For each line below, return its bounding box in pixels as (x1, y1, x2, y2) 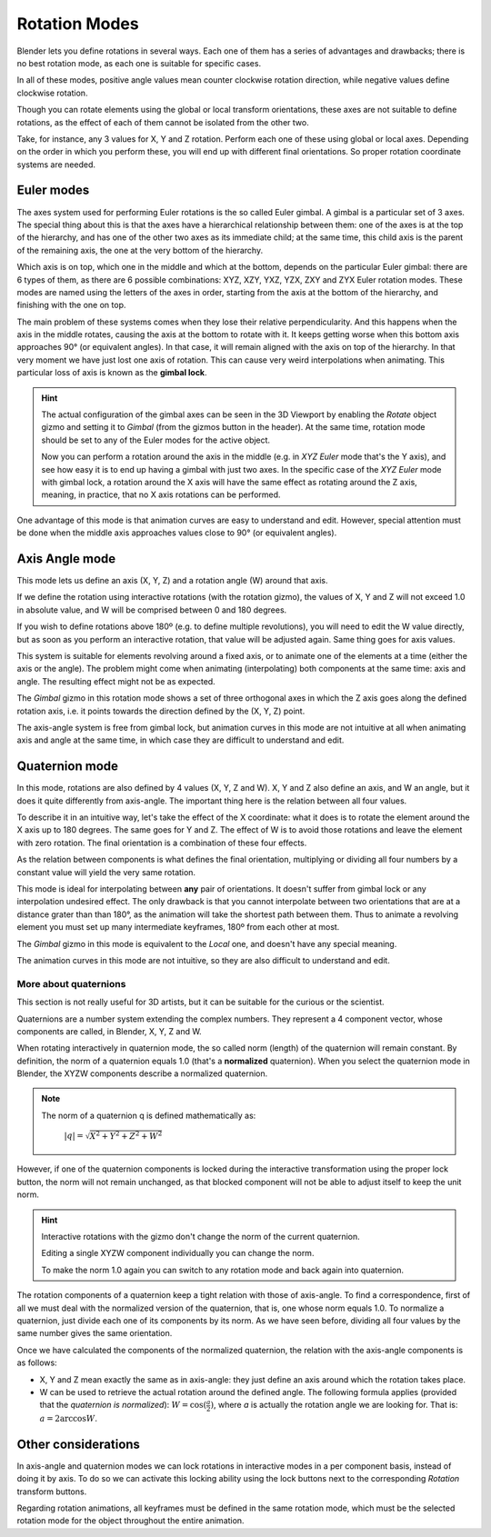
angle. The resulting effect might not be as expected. (16, 675, 215, 686)
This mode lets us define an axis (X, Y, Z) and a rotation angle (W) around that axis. (16, 575, 328, 586)
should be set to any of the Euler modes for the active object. (41, 434, 271, 445)
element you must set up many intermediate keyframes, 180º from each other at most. (16, 922, 340, 933)
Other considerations (16, 1436, 141, 1452)
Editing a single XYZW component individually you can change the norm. (41, 1248, 315, 1259)
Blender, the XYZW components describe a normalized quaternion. (16, 1068, 268, 1079)
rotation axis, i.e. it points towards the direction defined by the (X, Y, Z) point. (16, 705, 306, 716)
